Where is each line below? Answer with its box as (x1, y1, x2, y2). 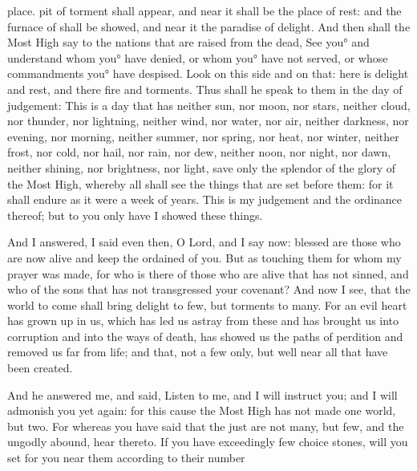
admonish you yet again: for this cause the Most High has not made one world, (7, 402, 396, 419)
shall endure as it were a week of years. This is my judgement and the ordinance (7, 191, 403, 208)
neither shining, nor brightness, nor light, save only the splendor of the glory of (7, 159, 396, 176)
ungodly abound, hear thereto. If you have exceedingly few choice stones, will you (7, 433, 408, 450)
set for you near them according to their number (7, 449, 245, 466)
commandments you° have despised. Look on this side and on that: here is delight (7, 65, 409, 82)
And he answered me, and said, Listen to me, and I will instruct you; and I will (7, 386, 398, 403)
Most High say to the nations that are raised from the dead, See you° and (7, 34, 370, 51)
